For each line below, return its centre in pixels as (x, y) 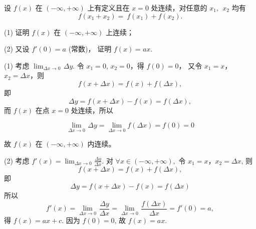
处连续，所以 (92, 110)
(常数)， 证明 (90, 49)
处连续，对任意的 (179, 7)
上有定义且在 (108, 7)
